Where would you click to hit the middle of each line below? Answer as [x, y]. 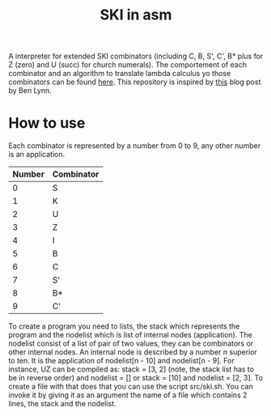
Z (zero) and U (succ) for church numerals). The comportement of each [127, 65]
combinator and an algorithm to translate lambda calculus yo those [120, 74]
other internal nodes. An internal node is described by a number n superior [133, 352]
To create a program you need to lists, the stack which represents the [124, 326]
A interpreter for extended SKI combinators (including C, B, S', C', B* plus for [136, 56]
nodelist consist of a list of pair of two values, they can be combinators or [131, 344]
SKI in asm [136, 15]
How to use [47, 123]
